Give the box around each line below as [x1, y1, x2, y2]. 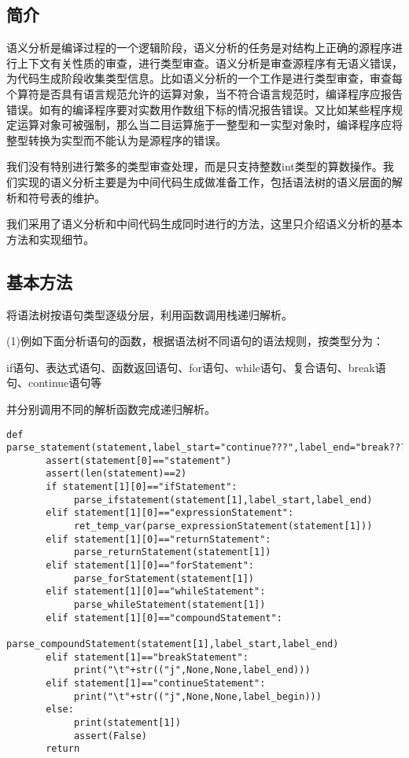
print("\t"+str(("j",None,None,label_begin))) [73, 690, 322, 702]
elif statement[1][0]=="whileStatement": [46, 586, 266, 598]
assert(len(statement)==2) [46, 468, 187, 480]
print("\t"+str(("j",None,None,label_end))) [73, 664, 311, 676]
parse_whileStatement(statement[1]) [73, 599, 266, 611]
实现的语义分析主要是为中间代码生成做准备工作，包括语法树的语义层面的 [17, 173, 392, 189]
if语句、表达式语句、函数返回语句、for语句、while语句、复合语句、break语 [6, 359, 386, 375]
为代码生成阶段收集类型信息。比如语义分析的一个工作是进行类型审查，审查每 [6, 70, 403, 86]
